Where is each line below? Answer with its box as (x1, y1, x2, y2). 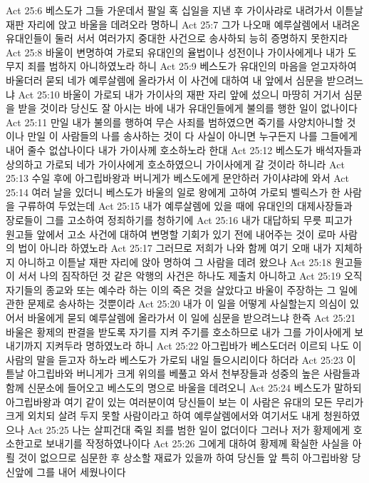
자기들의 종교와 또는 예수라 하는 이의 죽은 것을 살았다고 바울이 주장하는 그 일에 (6, 282, 358, 297)
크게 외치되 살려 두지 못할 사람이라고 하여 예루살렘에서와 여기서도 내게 (6, 408, 321, 423)
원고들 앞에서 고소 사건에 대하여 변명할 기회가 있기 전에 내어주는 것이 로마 (6, 226, 336, 241)
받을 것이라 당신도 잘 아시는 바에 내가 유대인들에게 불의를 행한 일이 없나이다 (18, 101, 358, 116)
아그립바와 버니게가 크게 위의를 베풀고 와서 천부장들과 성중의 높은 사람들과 (27, 366, 360, 381)
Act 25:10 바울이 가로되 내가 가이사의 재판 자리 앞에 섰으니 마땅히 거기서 (18, 86, 341, 101)
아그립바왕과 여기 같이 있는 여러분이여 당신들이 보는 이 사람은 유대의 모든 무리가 (6, 394, 364, 409)
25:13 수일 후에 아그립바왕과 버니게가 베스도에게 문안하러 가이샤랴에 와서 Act (6, 171, 350, 185)
